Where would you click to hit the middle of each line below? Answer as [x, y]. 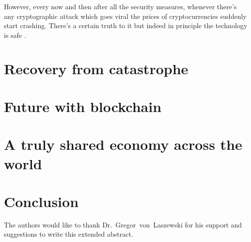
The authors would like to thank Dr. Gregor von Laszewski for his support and [123, 224]
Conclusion [41, 201]
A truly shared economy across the [123, 144]
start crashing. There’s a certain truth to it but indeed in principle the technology [126, 25]
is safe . [15, 35]
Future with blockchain [83, 106]
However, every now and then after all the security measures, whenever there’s [120, 6]
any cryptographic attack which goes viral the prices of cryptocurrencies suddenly [125, 16]
